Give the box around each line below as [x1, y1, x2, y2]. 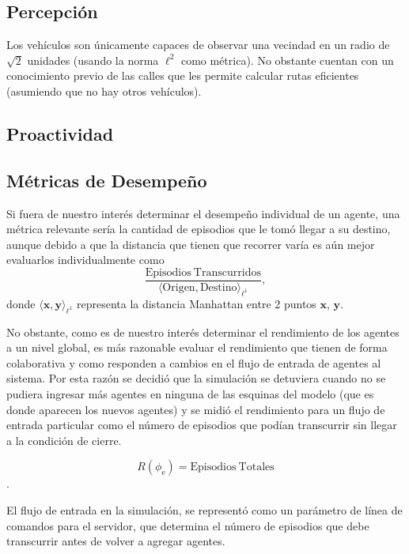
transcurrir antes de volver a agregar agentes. [6, 533, 225, 549]
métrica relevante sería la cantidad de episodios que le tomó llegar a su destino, [6, 220, 391, 237]
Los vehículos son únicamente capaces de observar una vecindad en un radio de [6, 36, 390, 53]
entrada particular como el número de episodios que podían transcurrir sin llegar [6, 416, 397, 433]
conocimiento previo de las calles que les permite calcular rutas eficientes [6, 67, 359, 84]
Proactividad [6, 121, 114, 145]
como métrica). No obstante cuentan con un [180, 51, 394, 68]
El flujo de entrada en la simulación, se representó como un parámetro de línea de [6, 501, 403, 518]
